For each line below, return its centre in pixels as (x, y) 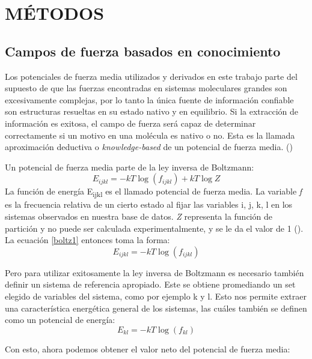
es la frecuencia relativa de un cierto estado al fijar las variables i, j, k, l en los (149, 204)
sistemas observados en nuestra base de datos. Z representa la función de (139, 216)
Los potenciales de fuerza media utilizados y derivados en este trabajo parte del (151, 76)
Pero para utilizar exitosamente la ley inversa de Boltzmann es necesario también (154, 272)
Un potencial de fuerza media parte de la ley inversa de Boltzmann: (130, 167)
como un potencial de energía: (60, 320)
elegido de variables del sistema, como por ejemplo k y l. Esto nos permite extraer (156, 296)
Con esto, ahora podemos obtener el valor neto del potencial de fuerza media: (148, 348)
